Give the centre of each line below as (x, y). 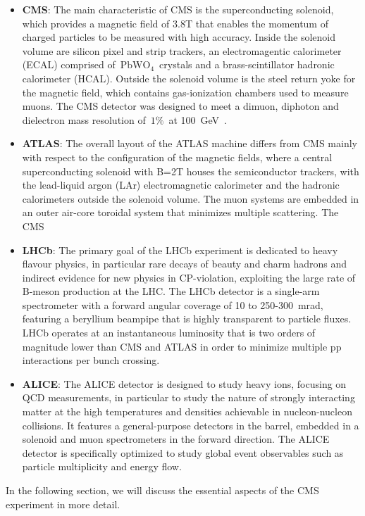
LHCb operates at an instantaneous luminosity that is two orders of (169, 333)
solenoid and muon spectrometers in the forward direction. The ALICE (176, 439)
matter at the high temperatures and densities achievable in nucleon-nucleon (187, 411)
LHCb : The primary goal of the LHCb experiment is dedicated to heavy (180, 250)
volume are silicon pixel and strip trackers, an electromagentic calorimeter (182, 50)
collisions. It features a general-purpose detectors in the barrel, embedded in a (191, 425)
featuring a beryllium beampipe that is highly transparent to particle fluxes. (187, 319)
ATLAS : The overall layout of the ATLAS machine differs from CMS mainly (190, 143)
